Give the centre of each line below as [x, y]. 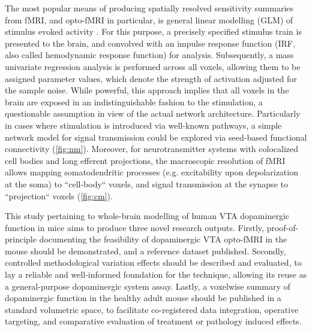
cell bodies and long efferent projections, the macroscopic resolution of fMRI [145, 160]
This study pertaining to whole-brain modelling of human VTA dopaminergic [147, 216]
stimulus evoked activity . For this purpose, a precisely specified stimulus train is [153, 31]
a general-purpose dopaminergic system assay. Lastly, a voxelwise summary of [148, 286]
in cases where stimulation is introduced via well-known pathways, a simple [143, 125]
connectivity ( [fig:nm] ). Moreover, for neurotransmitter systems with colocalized [152, 149]
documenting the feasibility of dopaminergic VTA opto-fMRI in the [163, 239]
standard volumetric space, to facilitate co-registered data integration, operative [152, 309]
